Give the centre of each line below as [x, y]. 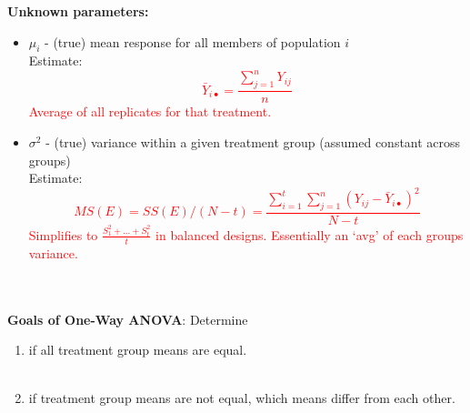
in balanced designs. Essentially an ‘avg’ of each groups [310, 234]
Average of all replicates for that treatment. [150, 111]
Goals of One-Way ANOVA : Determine [128, 319]
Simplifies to [63, 234]
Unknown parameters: [78, 11]
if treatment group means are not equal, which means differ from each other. [242, 398]
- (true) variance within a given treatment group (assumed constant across [253, 141]
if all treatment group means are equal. [138, 350]
